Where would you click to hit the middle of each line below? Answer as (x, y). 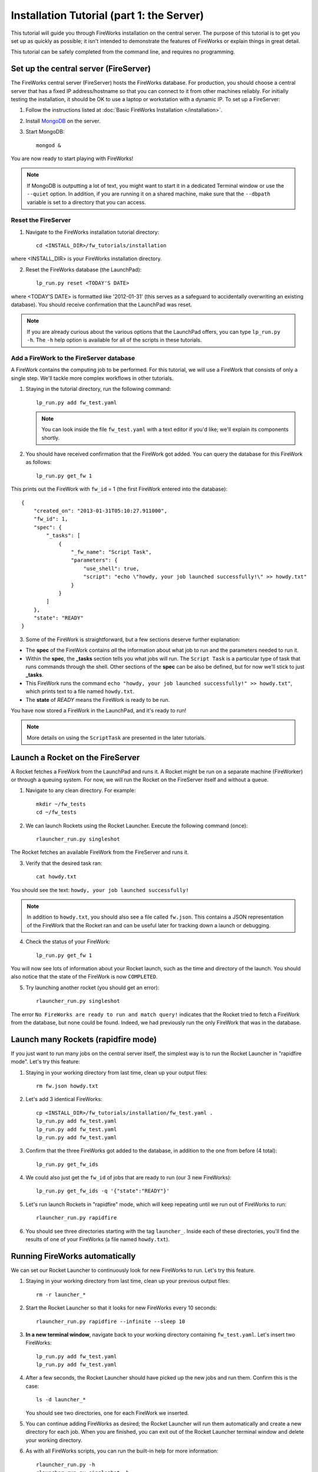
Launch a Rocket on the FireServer (75, 757)
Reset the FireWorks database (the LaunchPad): (84, 269)
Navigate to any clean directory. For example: (81, 790)
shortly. (51, 437)
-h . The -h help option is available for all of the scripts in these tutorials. (114, 340)
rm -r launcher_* (61, 1294)
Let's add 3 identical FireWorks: (64, 1099)
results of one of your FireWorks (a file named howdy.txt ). (98, 1239)
